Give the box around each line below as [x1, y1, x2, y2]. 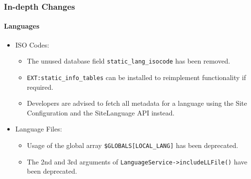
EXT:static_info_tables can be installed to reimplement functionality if [27, 72, 246, 82]
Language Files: [15, 124, 62, 134]
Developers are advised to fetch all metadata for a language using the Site [27, 98, 247, 108]
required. [27, 81, 53, 92]
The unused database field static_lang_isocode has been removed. [27, 56, 230, 66]
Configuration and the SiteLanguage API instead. [27, 107, 175, 117]
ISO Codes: [15, 39, 50, 49]
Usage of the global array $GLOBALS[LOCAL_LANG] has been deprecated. [27, 140, 238, 150]
